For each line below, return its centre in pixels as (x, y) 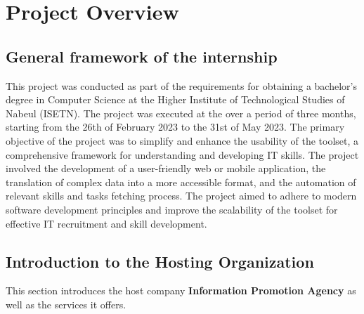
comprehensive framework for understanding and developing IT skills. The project (182, 154)
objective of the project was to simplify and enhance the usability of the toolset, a (182, 140)
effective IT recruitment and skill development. (106, 223)
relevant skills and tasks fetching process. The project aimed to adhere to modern (181, 196)
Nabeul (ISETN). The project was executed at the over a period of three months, (181, 113)
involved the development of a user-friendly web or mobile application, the (166, 168)
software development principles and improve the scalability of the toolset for (172, 209)
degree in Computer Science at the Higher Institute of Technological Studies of (175, 99)
